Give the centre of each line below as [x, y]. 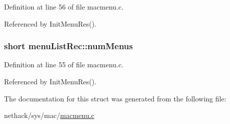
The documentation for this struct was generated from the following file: [115, 98]
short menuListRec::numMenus [69, 46]
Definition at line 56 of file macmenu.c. [64, 7]
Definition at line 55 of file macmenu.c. [64, 65]
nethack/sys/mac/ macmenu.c [49, 115]
